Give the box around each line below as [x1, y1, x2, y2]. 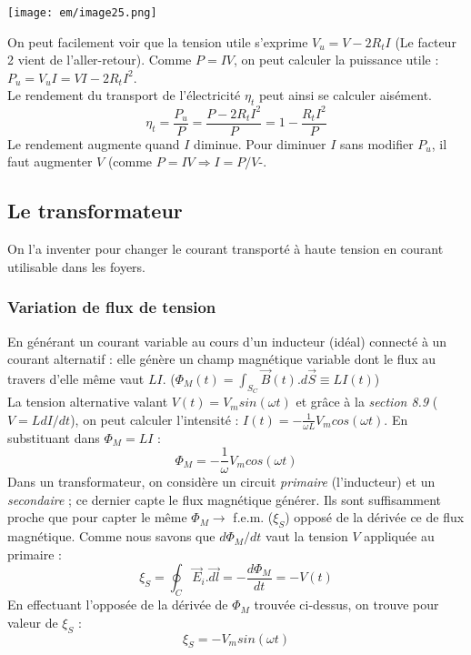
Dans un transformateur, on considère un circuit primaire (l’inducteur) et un [7, 472, 436, 491]
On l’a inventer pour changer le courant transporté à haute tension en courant [7, 239, 444, 258]
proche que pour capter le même [7, 508, 187, 527]
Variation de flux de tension [7, 296, 216, 318]
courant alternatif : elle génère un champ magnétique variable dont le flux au [7, 349, 436, 368]
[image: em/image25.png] [7, 6, 157, 19]
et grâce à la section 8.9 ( [296, 392, 438, 411]
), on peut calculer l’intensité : [70, 409, 239, 428]
